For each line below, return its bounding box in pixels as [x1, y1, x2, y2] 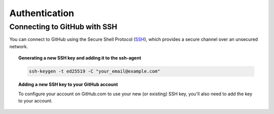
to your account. [18, 97, 53, 103]
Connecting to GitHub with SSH [9, 22, 118, 31]
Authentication [9, 8, 75, 19]
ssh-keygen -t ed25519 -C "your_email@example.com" [28, 69, 160, 74]
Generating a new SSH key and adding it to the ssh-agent [18, 55, 142, 61]
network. [9, 43, 28, 49]
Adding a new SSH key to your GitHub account [18, 81, 118, 88]
